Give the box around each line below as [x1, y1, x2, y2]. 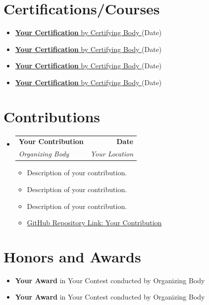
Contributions [3, 106, 101, 126]
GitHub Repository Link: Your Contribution [27, 217, 162, 228]
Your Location [90, 149, 134, 159]
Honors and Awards [3, 246, 141, 266]
